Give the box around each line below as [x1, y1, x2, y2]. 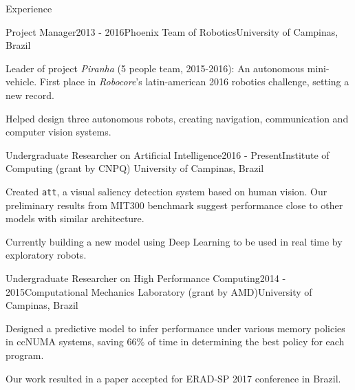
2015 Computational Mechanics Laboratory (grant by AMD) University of [6, 284, 312, 299]
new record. [6, 87, 54, 102]
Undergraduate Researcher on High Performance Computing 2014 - [6, 270, 286, 285]
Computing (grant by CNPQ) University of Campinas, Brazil [6, 161, 264, 175]
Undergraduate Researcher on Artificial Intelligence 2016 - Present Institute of [6, 147, 330, 162]
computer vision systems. [6, 124, 111, 139]
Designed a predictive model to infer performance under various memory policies [6, 321, 345, 335]
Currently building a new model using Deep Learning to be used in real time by [6, 234, 343, 248]
